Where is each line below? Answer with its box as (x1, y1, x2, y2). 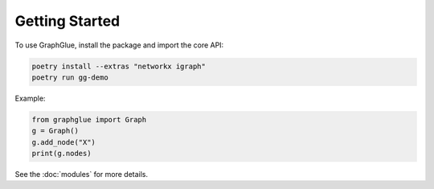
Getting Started (14, 12, 121, 30)
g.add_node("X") (31, 138, 96, 146)
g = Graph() (31, 126, 80, 136)
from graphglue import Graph (31, 115, 147, 124)
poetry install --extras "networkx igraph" (31, 61, 207, 71)
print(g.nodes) (31, 149, 92, 158)
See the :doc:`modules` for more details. (14, 170, 149, 179)
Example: (14, 93, 46, 103)
